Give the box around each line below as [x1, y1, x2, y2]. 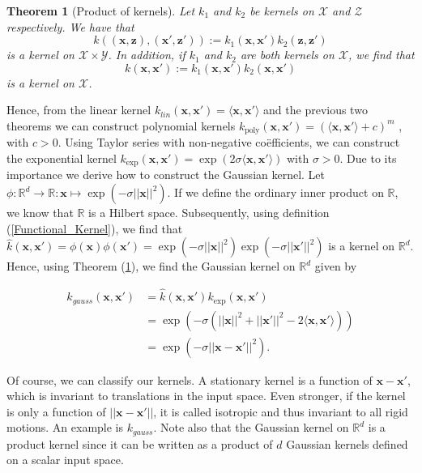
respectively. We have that [6, 18, 134, 35]
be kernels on [249, 2, 314, 19]
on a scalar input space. [6, 451, 124, 468]
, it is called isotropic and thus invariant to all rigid [153, 403, 408, 420]
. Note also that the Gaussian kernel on [153, 419, 349, 436]
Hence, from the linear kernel [6, 101, 151, 118]
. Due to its [339, 150, 397, 167]
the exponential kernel [6, 150, 117, 167]
